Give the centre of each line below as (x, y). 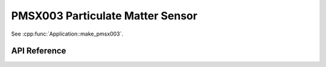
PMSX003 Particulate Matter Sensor (104, 16)
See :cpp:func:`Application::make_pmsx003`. (67, 34)
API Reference (39, 51)
